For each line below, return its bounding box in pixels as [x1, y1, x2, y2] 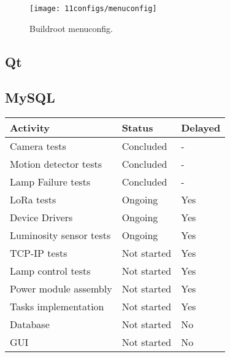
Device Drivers [10, 210, 73, 225]
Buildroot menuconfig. [29, 22, 113, 34]
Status [121, 120, 153, 135]
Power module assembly [10, 281, 112, 296]
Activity [10, 120, 50, 135]
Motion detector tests [10, 157, 102, 171]
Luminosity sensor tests [10, 228, 111, 243]
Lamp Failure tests [10, 175, 91, 189]
